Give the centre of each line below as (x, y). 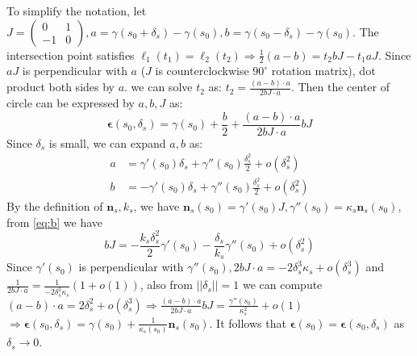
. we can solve (158, 87)
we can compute (282, 285)
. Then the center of (340, 87)
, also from (166, 285)
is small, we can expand (107, 142)
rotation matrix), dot (323, 71)
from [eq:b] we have (55, 222)
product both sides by (60, 87)
